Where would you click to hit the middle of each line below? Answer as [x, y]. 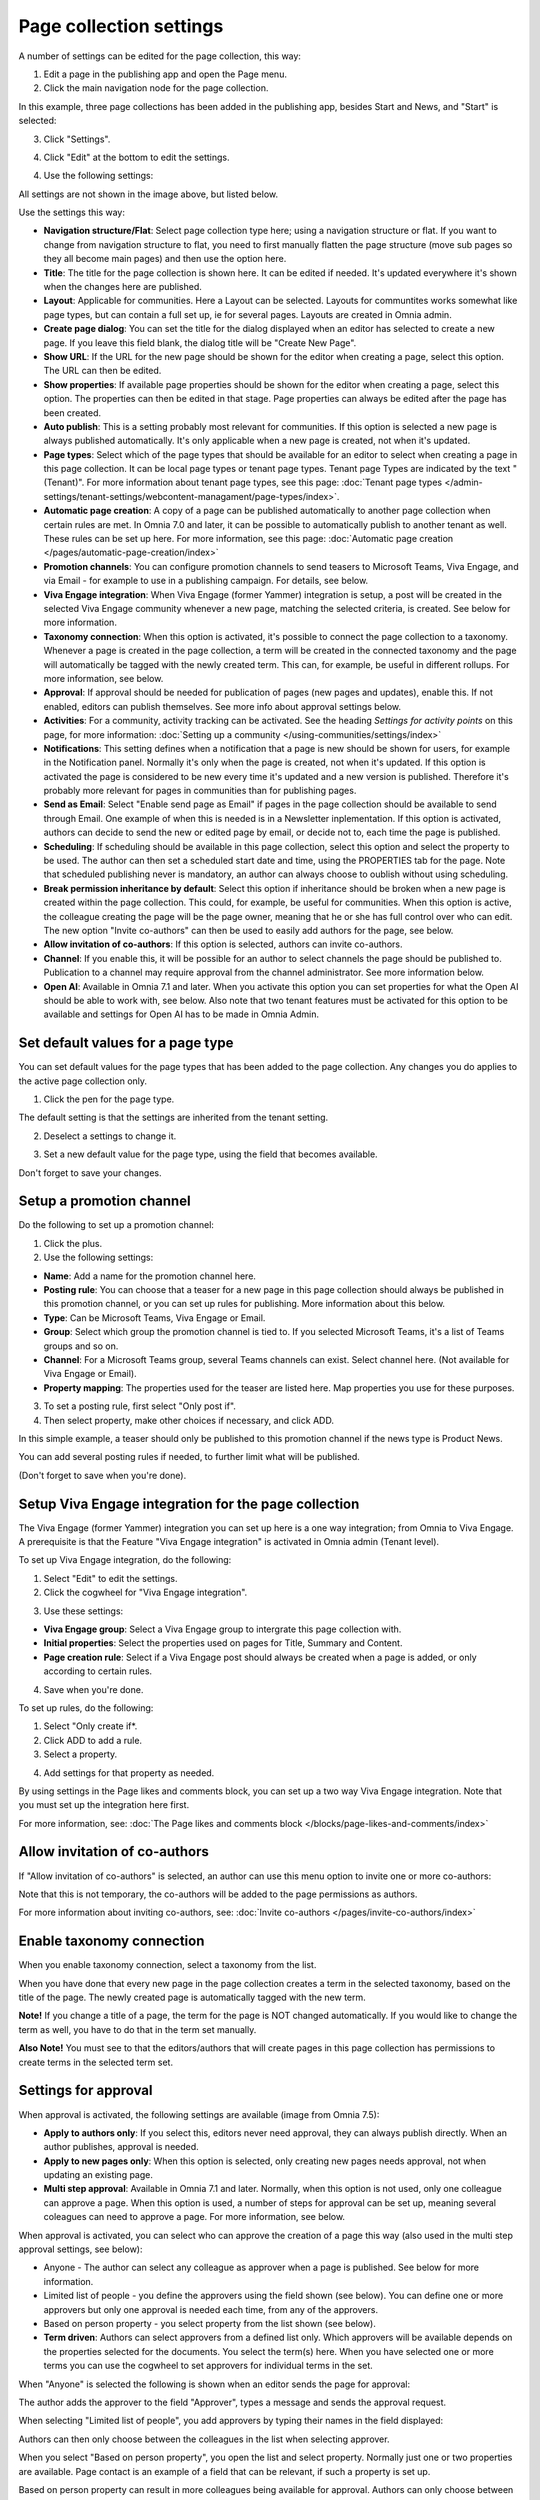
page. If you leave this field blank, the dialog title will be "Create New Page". [200, 342]
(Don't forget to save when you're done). [102, 1475]
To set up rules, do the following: [86, 1707]
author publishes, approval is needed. [121, 2147]
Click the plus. [73, 1243]
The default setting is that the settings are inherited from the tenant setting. [173, 1117]
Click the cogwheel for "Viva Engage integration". [145, 1592]
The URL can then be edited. [102, 371]
